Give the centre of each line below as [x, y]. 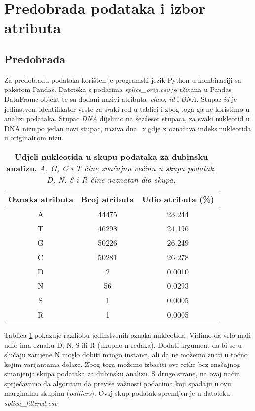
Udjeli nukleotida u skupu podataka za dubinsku [111, 156]
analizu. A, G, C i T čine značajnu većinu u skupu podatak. [111, 168]
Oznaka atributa [41, 199]
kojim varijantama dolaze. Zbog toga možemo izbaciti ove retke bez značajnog [123, 364]
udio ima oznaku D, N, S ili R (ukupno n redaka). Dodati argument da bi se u [123, 344]
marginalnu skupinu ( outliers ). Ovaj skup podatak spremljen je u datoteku [117, 393]
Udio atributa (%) [178, 199]
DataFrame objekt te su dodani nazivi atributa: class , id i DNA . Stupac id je [121, 99]
